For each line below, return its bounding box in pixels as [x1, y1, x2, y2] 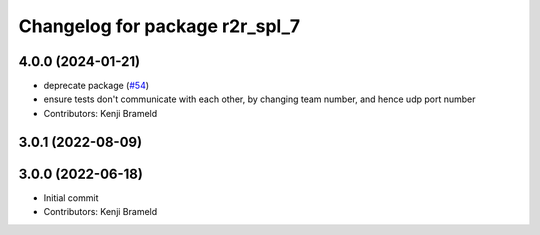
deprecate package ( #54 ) [43, 80, 150, 92]
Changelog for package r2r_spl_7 [18, 15, 300, 37]
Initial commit [43, 191, 99, 204]
